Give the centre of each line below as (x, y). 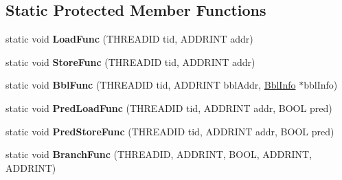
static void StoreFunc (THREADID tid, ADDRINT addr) (130, 61)
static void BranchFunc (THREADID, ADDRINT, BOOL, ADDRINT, (159, 154)
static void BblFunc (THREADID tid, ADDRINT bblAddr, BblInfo (151, 85)
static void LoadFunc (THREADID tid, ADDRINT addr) (129, 39)
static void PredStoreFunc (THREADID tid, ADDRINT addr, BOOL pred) (170, 131)
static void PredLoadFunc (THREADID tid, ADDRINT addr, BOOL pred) (169, 108)
